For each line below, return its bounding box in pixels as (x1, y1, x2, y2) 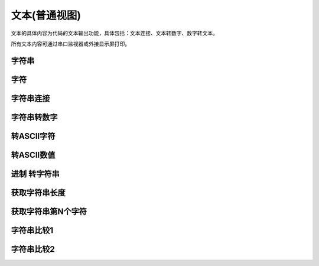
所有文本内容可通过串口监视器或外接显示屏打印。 (11, 40, 130, 47)
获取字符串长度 (11, 187, 66, 197)
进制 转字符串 (11, 168, 60, 179)
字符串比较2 (11, 244, 56, 254)
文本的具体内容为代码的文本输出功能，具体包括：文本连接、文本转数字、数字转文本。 (11, 30, 218, 37)
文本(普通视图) (11, 9, 82, 22)
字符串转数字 (11, 112, 58, 122)
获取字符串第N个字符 (11, 206, 87, 216)
